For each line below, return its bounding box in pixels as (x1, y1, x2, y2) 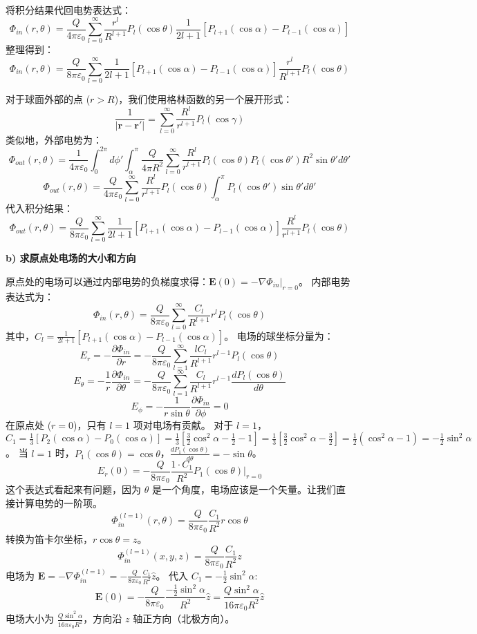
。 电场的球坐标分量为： (224, 328, 334, 343)
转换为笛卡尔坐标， (6, 531, 93, 546)
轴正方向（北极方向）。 (133, 611, 235, 626)
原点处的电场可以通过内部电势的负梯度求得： (6, 274, 209, 289)
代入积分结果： (6, 200, 73, 215)
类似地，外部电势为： (6, 132, 102, 146)
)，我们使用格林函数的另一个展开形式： (114, 91, 293, 106)
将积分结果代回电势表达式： (6, 3, 131, 17)
